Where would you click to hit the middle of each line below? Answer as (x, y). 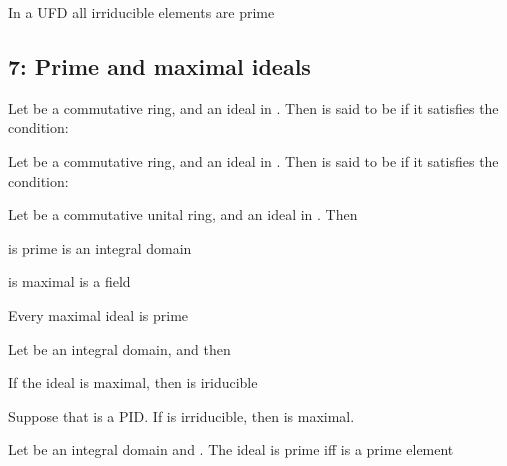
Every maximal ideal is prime (98, 314)
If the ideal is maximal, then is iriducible (133, 382)
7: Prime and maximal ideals (159, 65)
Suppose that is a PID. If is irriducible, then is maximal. (181, 415)
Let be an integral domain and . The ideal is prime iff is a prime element (231, 449)
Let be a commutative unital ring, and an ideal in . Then (183, 214)
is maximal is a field (69, 281)
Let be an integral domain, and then (119, 348)
